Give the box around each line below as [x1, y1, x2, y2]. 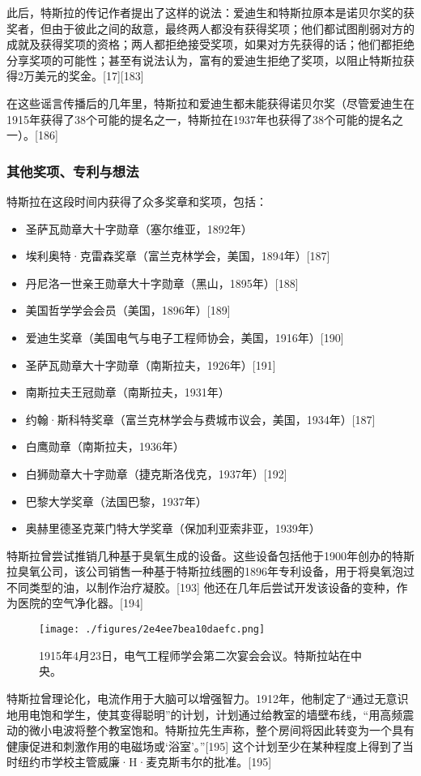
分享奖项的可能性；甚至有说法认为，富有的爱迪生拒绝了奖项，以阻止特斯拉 [6, 51, 403, 68]
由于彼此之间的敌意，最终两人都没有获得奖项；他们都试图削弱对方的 [51, 19, 415, 36]
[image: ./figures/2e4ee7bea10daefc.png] [39, 624, 266, 636]
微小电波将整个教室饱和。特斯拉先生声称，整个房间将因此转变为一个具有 [28, 722, 415, 739]
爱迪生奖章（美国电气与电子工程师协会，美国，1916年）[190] [25, 328, 344, 345]
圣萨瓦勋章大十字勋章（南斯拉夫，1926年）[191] [25, 356, 276, 373]
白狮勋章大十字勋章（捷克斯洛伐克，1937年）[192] [25, 465, 287, 482]
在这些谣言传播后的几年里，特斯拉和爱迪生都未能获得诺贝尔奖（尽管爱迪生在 [6, 94, 415, 111]
